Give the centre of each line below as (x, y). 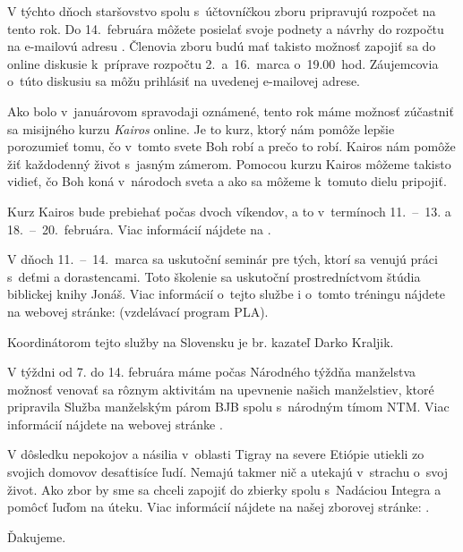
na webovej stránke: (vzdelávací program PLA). (138, 311)
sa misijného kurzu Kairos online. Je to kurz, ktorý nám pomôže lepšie (201, 128)
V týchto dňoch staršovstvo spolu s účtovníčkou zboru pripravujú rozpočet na (222, 11)
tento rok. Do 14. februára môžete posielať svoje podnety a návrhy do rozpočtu (226, 28)
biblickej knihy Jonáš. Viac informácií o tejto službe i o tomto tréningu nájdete (226, 294)
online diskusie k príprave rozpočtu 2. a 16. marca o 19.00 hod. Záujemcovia (223, 63)
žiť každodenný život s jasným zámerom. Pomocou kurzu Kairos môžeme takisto (229, 163)
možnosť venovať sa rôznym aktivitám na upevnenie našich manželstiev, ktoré (221, 389)
